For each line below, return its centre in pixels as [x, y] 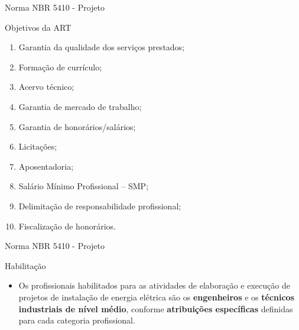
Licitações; [38, 146]
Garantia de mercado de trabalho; [80, 106]
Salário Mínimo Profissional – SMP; [84, 186]
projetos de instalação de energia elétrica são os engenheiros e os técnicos [156, 297]
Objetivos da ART [38, 27]
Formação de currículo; [60, 67]
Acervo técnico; [46, 87]
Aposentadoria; [46, 166]
